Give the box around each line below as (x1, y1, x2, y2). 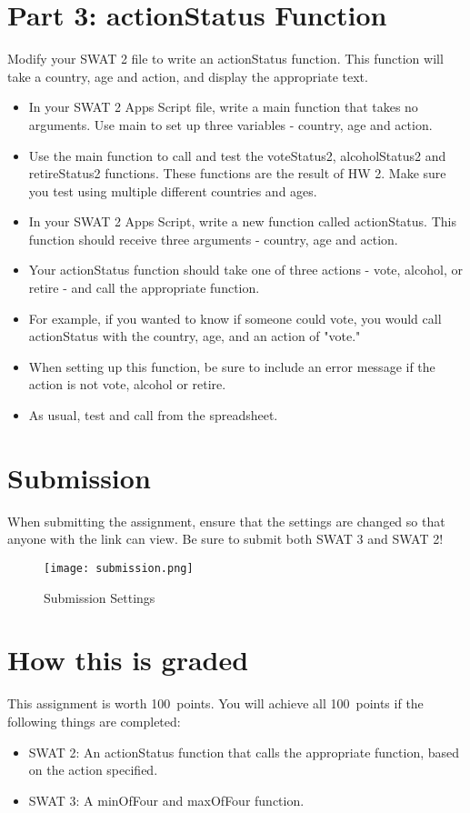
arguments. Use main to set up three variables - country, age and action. (28, 115, 433, 134)
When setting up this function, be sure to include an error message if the (28, 356, 435, 376)
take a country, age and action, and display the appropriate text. (7, 66, 368, 85)
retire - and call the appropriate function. (28, 278, 260, 297)
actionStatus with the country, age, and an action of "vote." (28, 326, 361, 346)
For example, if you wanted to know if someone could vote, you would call (28, 308, 442, 327)
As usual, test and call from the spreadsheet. (28, 406, 278, 425)
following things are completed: (7, 711, 181, 730)
